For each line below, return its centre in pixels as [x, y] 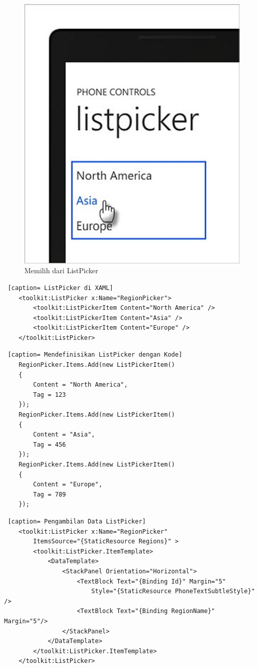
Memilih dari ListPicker [61, 270]
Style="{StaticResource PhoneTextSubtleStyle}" [173, 591]
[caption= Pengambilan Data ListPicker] [77, 521]
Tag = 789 [50, 494]
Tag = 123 [50, 395]
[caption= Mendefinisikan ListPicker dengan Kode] [95, 355]
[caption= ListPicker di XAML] [60, 288]
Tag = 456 [50, 444]
